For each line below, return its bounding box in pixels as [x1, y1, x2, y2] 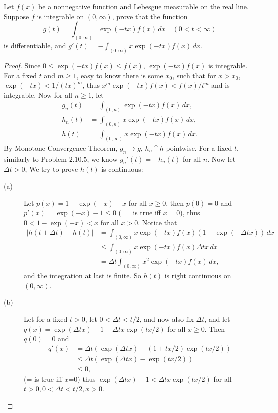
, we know [87, 153, 118, 164]
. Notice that [138, 217, 177, 227]
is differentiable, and [4, 40, 66, 51]
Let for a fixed [24, 313, 68, 324]
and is [211, 80, 230, 90]
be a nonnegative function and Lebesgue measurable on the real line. [38, 1, 249, 11]
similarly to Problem [4, 153, 67, 164]
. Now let [207, 153, 236, 164]
